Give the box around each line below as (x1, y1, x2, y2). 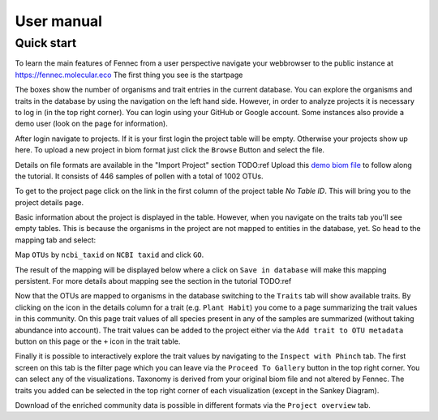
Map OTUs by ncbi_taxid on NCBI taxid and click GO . (15, 250, 204, 259)
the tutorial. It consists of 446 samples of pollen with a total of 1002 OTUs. (15, 171, 264, 181)
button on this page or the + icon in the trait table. (15, 336, 181, 346)
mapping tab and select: (15, 235, 97, 245)
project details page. (15, 197, 84, 207)
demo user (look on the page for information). (15, 118, 168, 129)
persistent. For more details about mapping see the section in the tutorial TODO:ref (15, 276, 292, 286)
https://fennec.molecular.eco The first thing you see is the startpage (15, 70, 243, 79)
